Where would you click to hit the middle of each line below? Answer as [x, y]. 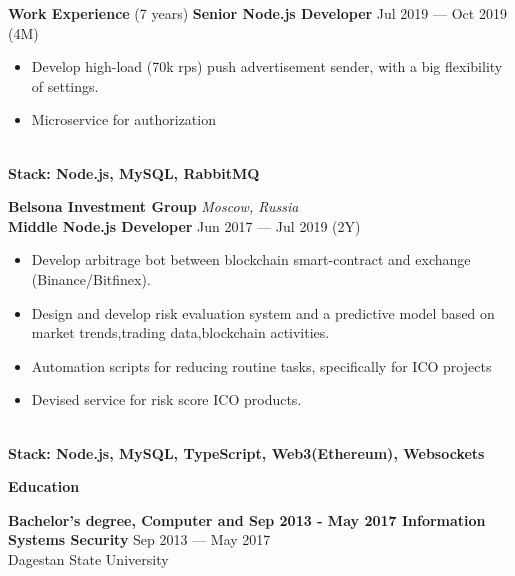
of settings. [65, 85]
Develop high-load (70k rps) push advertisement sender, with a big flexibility [267, 66]
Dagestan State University [88, 558]
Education [44, 486]
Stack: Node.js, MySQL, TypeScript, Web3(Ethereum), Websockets [246, 452]
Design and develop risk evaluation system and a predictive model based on [263, 312]
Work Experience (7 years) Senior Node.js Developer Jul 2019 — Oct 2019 [257, 13]
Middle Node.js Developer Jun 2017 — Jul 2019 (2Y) [184, 225]
